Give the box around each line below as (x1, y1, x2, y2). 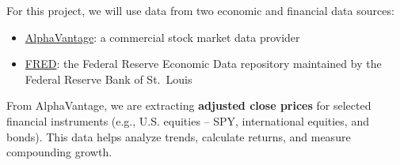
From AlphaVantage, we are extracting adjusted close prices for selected (6, 97, 371, 114)
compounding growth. (6, 144, 112, 160)
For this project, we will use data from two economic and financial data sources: (6, 2, 394, 18)
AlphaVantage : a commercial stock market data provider (25, 28, 300, 45)
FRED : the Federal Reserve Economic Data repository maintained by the (25, 55, 382, 72)
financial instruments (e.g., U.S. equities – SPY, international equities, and (6, 112, 369, 129)
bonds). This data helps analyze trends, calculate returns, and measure (6, 128, 351, 144)
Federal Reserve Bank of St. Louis (25, 70, 192, 87)
